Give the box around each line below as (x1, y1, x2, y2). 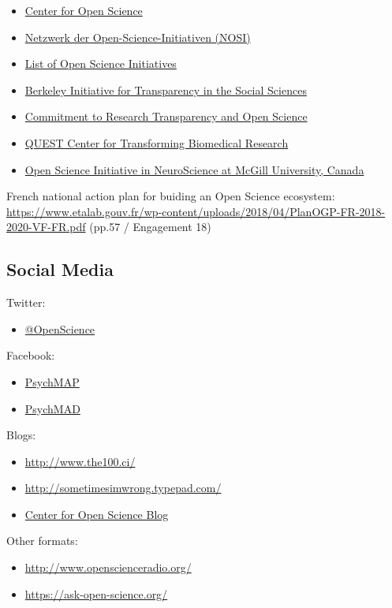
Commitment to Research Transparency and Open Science (24, 108, 308, 125)
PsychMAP (24, 373, 80, 390)
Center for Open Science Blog (24, 505, 169, 522)
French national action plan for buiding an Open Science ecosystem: (6, 188, 335, 204)
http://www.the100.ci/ (24, 453, 136, 469)
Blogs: (6, 427, 36, 443)
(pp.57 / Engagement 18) (89, 218, 211, 235)
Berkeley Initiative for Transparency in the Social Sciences (24, 81, 307, 98)
